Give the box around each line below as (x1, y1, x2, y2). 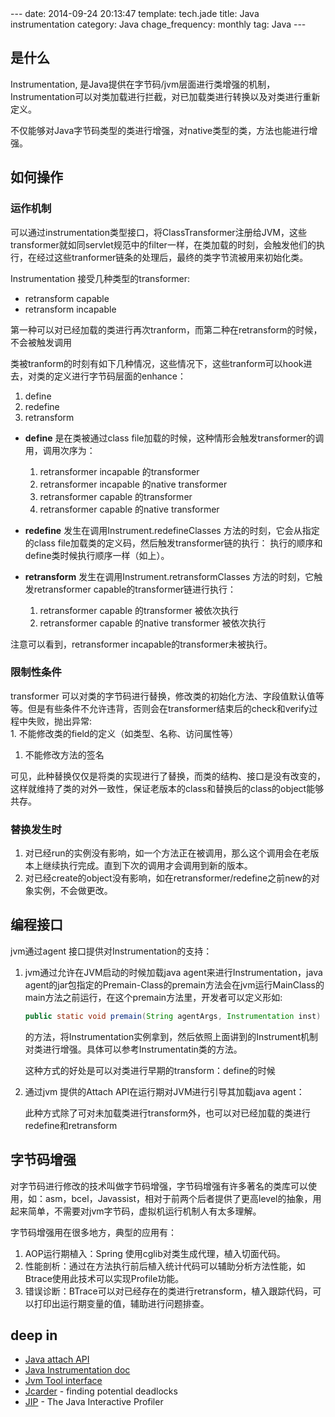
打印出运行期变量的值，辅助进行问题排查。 (33, 1297, 210, 1309)
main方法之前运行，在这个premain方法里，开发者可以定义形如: (24, 991, 283, 1003)
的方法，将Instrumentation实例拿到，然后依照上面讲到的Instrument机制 (24, 1030, 319, 1042)
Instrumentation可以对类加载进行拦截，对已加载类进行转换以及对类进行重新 (10, 90, 321, 102)
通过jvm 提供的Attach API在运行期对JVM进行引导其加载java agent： (24, 1085, 305, 1097)
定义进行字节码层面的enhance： (53, 370, 187, 382)
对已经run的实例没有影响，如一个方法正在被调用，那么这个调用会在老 (24, 847, 311, 859)
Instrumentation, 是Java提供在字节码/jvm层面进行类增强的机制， (10, 78, 276, 90)
